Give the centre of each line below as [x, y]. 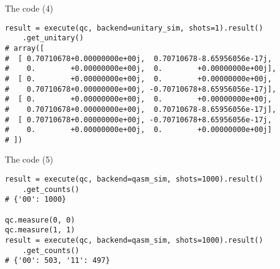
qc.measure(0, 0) [40, 220]
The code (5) [29, 159]
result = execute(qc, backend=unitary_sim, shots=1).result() [134, 28]
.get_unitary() [53, 38]
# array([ [25, 48]
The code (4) [29, 8]
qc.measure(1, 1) [40, 230]
